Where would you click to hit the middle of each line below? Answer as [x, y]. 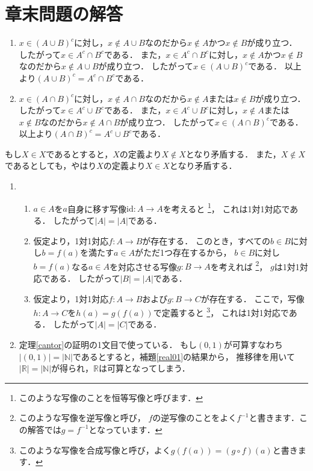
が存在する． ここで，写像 [253, 298]
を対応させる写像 [144, 266]
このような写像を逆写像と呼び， [82, 418]
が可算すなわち [253, 344]
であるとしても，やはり [51, 166]
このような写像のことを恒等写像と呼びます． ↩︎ [111, 397]
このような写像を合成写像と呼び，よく [95, 450]
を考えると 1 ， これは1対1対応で [226, 207]
